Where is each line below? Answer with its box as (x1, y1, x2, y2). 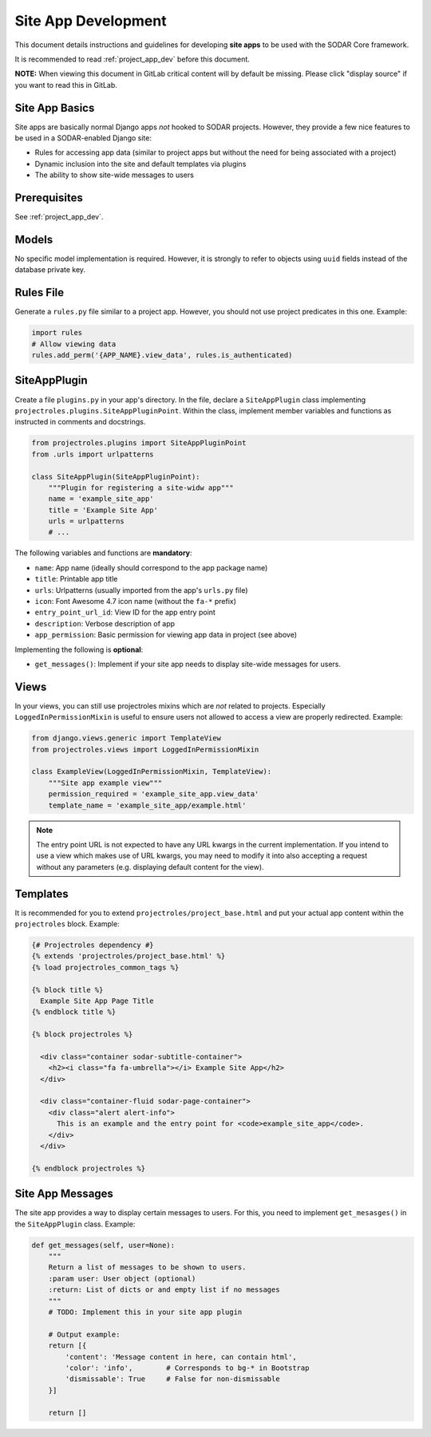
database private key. (14, 265, 86, 274)
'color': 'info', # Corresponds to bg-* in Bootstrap (65, 1364, 310, 1372)
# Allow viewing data (31, 339, 117, 349)
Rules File (14, 286, 65, 299)
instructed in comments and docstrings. (14, 417, 146, 427)
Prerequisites (14, 191, 83, 204)
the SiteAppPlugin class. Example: (14, 1219, 136, 1229)
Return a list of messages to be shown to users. (48, 1263, 247, 1272)
